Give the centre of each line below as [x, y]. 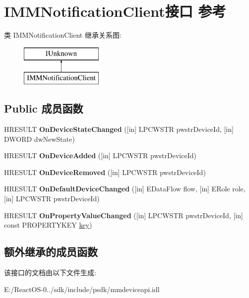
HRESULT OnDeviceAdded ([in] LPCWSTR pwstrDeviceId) [100, 155]
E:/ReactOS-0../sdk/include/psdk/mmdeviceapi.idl [82, 289]
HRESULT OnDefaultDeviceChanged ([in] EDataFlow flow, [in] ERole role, [125, 189]
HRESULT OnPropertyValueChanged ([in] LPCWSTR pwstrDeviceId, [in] [124, 215]
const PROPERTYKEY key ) [48, 225]
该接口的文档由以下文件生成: [50, 272]
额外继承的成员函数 [51, 252]
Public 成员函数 [44, 108]
